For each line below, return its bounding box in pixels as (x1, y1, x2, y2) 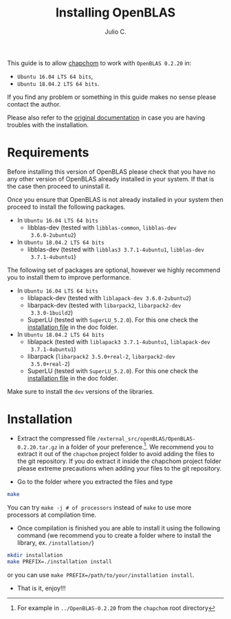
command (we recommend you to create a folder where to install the (16, 531, 212, 540)
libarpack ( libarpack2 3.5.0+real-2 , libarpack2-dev (27, 352, 175, 360)
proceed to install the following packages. (7, 203, 126, 211)
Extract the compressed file (16, 434, 96, 442)
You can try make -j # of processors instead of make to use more (7, 504, 192, 512)
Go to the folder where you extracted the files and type (16, 477, 173, 486)
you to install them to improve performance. (7, 273, 131, 281)
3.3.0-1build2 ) (30, 308, 74, 317)
